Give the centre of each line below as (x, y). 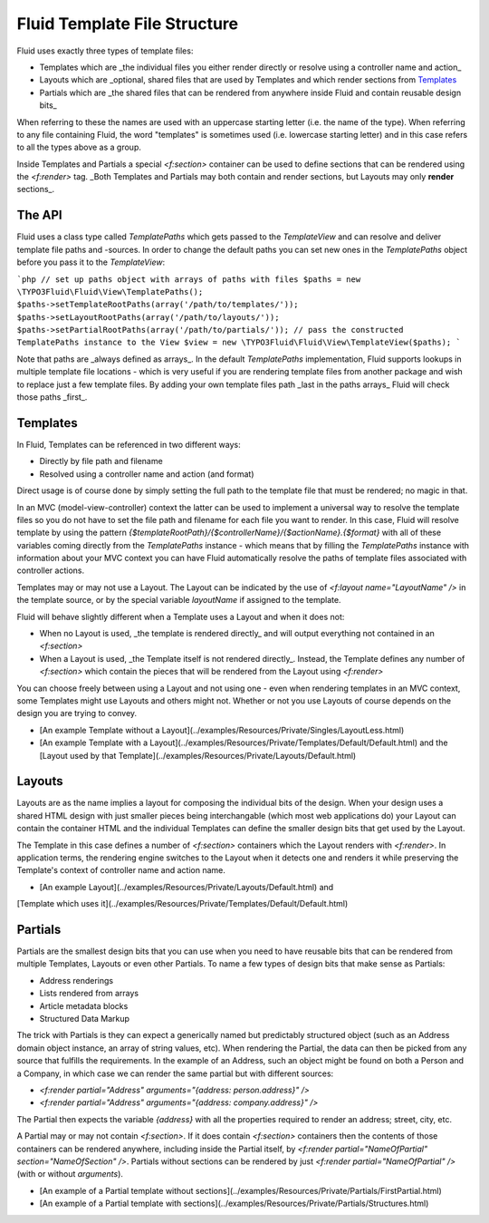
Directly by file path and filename (101, 461)
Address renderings (76, 980)
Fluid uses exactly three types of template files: (105, 51)
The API (39, 215)
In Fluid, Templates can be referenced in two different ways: (129, 444)
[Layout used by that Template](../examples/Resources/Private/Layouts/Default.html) (198, 755)
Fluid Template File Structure (128, 24)
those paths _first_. (52, 397)
